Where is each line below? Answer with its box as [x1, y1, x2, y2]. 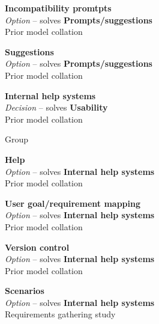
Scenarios [5, 284, 44, 297]
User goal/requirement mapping [5, 197, 141, 209]
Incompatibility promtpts [5, 2, 112, 14]
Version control [5, 240, 70, 253]
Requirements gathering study [5, 308, 116, 320]
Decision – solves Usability [5, 101, 108, 114]
